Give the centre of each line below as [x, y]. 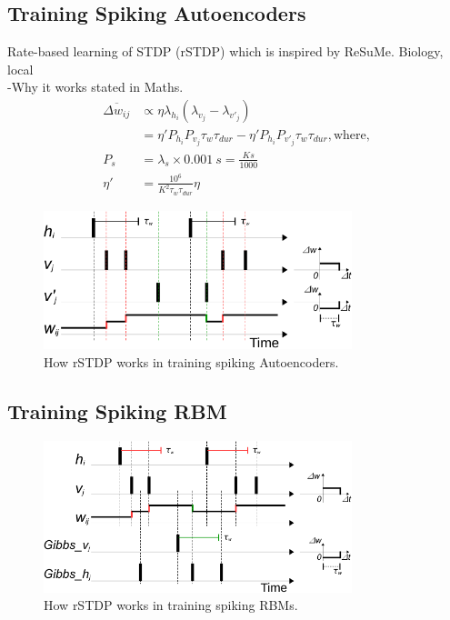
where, [351, 136]
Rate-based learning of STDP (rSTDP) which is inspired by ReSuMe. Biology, [225, 51]
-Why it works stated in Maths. [95, 87]
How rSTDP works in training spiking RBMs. [171, 605]
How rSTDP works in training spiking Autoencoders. [191, 361]
